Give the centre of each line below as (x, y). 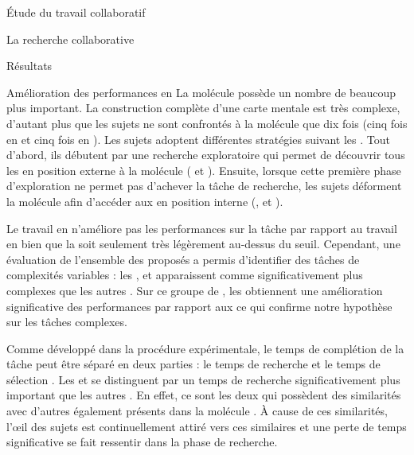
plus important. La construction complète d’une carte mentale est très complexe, (203, 108)
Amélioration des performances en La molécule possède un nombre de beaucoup (201, 92)
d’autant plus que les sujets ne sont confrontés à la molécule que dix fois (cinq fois (207, 123)
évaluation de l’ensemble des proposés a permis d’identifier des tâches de (183, 259)
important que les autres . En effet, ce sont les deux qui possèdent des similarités (204, 395)
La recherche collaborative (70, 39)
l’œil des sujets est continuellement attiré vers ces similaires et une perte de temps (207, 426)
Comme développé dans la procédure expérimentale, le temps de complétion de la (205, 348)
